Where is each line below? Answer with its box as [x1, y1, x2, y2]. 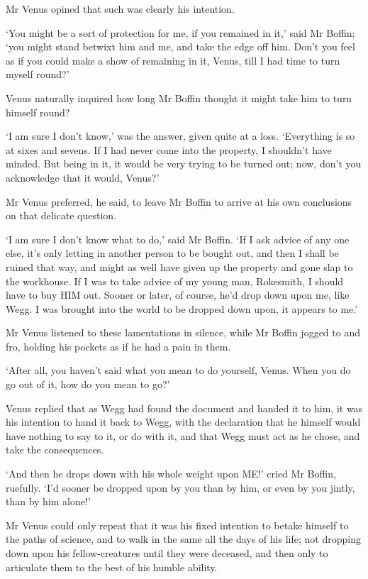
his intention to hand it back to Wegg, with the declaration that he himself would [6, 414, 361, 429]
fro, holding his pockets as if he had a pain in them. [6, 338, 231, 353]
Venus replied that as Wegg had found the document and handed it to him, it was [6, 400, 363, 415]
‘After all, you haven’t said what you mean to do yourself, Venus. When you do [6, 363, 351, 377]
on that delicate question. [6, 208, 117, 223]
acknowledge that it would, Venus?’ [6, 170, 160, 184]
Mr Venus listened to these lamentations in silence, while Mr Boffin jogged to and [6, 325, 360, 340]
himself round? [6, 104, 70, 119]
